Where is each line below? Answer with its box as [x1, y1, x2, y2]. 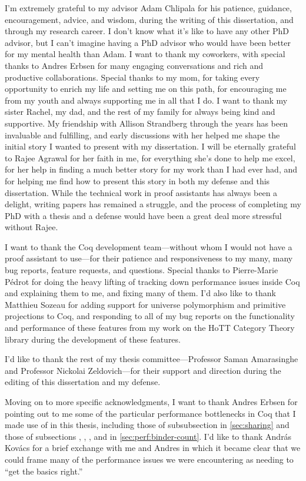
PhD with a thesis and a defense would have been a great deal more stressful [5, 209, 282, 221]
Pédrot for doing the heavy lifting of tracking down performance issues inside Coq [5, 275, 300, 287]
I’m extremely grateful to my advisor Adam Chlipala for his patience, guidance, [5, 2, 292, 14]
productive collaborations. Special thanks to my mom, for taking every [5, 71, 260, 83]
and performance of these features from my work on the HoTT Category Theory [5, 321, 295, 334]
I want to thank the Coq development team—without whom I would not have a [5, 240, 292, 253]
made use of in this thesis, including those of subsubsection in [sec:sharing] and [5, 419, 290, 431]
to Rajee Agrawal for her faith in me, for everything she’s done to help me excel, [5, 151, 295, 164]
